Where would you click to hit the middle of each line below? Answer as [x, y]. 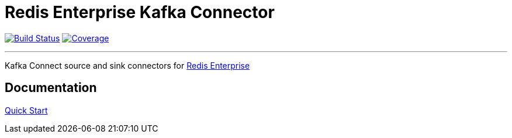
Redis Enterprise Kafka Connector [140, 12]
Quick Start [26, 110]
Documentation [51, 88]
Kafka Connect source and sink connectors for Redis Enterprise [127, 65]
